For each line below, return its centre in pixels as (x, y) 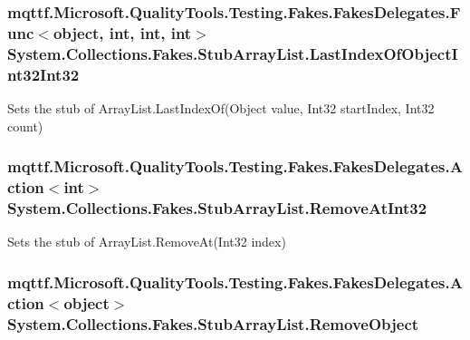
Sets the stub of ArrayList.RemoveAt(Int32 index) (147, 242)
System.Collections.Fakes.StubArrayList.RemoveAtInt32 (217, 207)
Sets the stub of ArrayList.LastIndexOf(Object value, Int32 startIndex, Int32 (221, 107)
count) (25, 126)
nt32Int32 (43, 74)
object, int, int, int (122, 32)
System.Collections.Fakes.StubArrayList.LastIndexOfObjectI (233, 53)
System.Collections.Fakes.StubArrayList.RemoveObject (213, 323)
